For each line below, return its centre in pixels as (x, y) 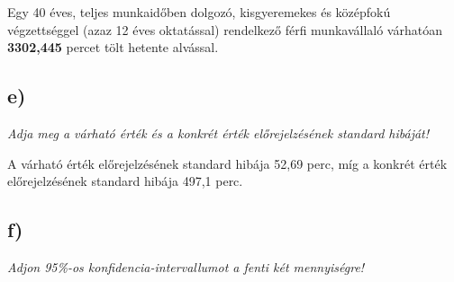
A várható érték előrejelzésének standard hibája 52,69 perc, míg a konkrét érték (227, 163)
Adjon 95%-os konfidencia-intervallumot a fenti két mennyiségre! (186, 266)
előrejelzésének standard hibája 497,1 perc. (125, 181)
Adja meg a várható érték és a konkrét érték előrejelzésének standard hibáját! (218, 132)
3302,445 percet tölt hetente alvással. (113, 47)
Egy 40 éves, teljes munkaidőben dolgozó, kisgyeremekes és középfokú (199, 12)
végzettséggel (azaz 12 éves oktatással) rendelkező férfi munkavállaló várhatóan (225, 29)
